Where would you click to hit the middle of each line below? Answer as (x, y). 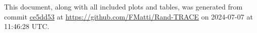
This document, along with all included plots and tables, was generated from (123, 6)
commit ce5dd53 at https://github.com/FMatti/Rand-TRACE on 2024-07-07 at (128, 16)
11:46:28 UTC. (27, 26)
